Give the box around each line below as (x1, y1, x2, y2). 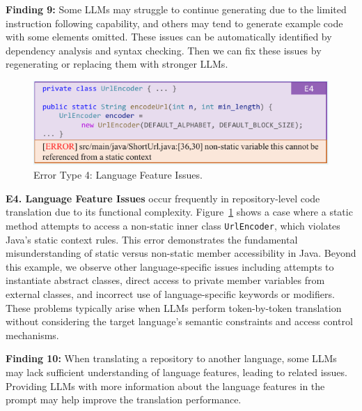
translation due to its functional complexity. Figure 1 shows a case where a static (6, 204, 353, 219)
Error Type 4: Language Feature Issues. (33, 167, 203, 182)
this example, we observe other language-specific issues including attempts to (6, 259, 334, 274)
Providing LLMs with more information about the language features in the (6, 378, 325, 393)
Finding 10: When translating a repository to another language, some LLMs (6, 351, 337, 366)
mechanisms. (6, 327, 59, 342)
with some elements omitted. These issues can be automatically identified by (6, 29, 332, 44)
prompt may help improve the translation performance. (6, 392, 242, 407)
